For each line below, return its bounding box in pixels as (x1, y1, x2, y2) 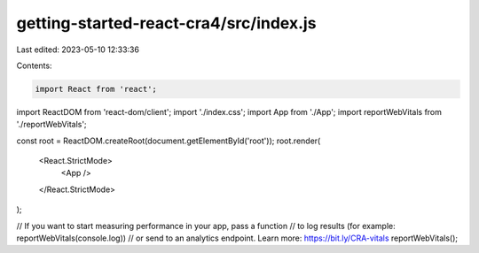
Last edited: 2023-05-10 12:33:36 (16, 44, 139, 55)
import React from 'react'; (35, 84, 157, 94)
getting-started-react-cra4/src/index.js (16, 13, 317, 33)
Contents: (16, 60, 52, 71)
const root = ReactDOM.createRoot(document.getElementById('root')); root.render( (16, 135, 321, 146)
